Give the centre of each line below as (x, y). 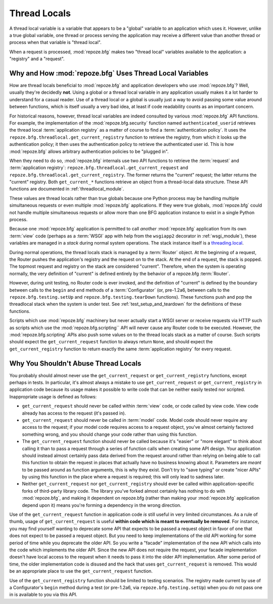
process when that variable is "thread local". (55, 43)
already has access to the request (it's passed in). (74, 413)
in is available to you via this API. (43, 594)
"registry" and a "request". (37, 59)
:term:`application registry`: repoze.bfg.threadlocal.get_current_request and (99, 168)
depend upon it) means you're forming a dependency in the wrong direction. (102, 505)
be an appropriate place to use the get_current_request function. (81, 571)
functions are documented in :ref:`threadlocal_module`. (67, 189)
